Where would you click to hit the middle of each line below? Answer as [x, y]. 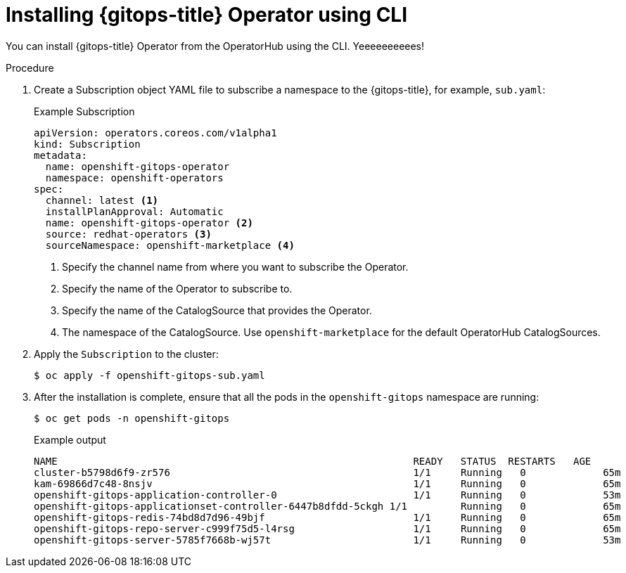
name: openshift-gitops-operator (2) [149, 223]
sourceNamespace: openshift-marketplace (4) [170, 245]
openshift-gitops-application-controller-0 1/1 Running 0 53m [327, 495]
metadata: [60, 155]
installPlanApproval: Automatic [134, 211]
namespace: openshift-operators [134, 178]
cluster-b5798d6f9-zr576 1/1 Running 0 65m [327, 472]
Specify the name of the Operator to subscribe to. [177, 288]
